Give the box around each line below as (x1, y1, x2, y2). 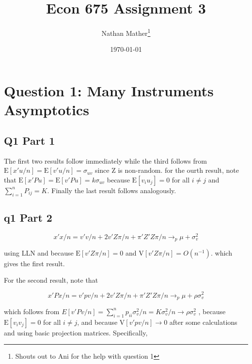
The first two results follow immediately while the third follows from (4, 155, 207, 166)
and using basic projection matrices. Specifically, (4, 327, 148, 337)
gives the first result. (4, 258, 65, 269)
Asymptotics (4, 100, 89, 120)
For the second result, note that (4, 274, 98, 285)
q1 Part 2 (4, 210, 52, 225)
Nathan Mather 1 (101, 27, 151, 38)
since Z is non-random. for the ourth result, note (94, 165, 239, 175)
